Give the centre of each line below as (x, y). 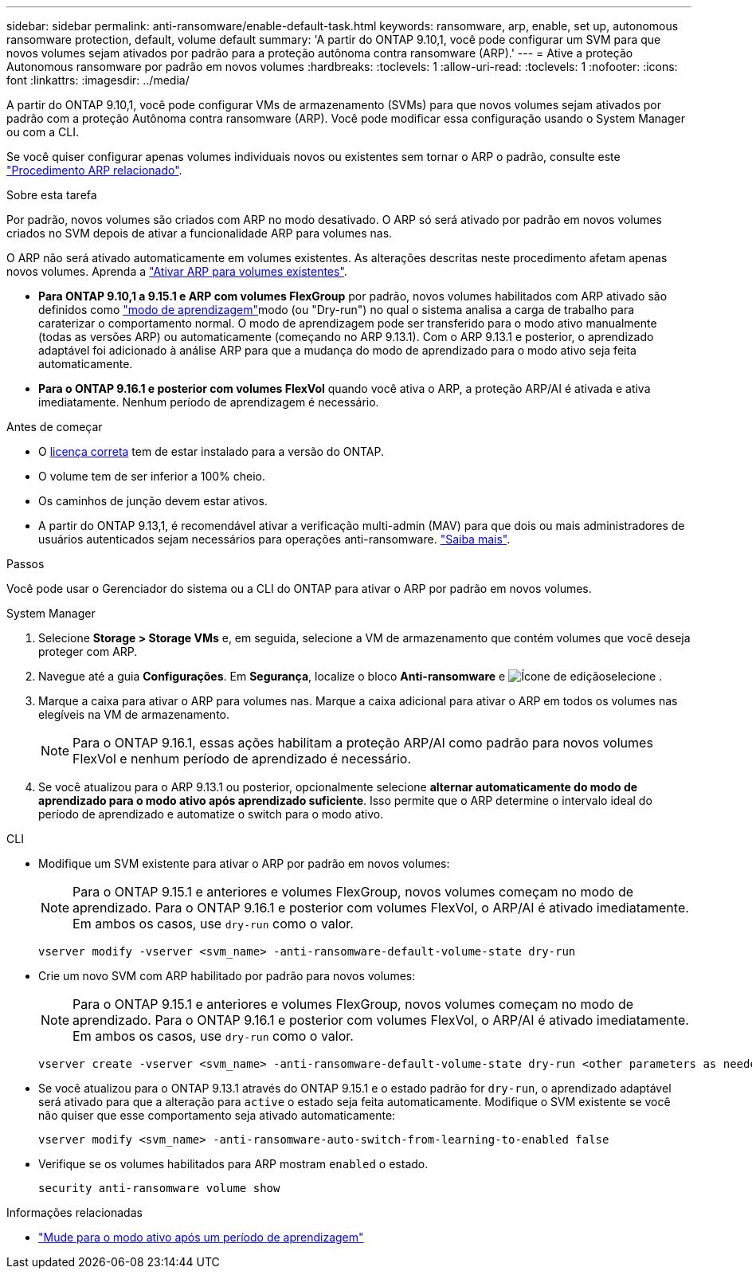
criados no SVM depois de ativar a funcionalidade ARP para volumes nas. (200, 233)
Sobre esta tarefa (52, 195)
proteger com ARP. (88, 651)
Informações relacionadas (74, 1212)
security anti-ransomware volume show (159, 1188)
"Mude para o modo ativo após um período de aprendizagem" (201, 1237)
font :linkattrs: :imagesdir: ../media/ (98, 80)
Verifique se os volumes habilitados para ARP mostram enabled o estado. (233, 1164)
